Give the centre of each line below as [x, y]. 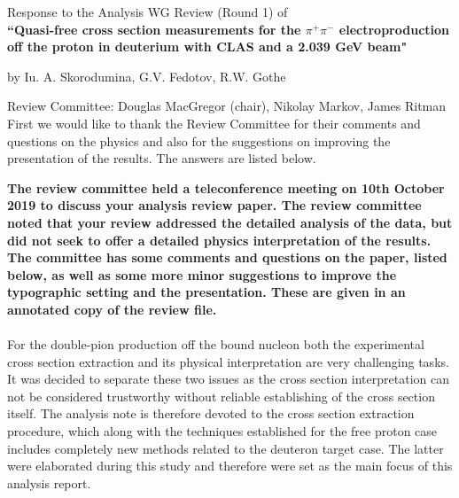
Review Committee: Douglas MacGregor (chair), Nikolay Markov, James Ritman [227, 106]
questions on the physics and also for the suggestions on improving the [199, 140]
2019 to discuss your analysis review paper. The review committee [214, 205]
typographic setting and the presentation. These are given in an [206, 292]
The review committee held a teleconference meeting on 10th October [226, 187]
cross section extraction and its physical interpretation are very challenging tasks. [228, 361]
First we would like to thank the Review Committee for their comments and [214, 123]
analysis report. [49, 482]
